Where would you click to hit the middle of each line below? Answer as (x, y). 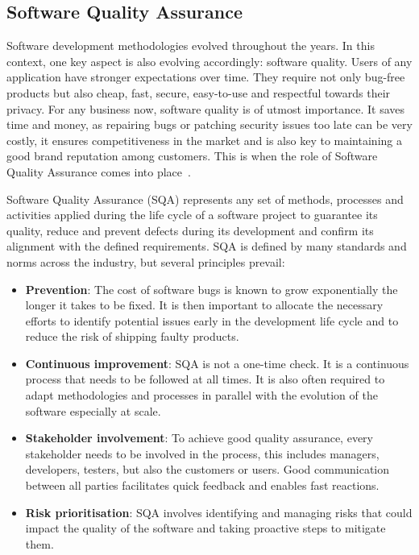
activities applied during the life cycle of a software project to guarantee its (192, 215)
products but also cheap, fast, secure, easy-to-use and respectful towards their (199, 92)
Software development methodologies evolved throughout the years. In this (191, 46)
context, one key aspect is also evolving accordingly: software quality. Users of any (209, 61)
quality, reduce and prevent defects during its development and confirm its (190, 230)
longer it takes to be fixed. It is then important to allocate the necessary (204, 305)
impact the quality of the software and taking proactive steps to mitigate (205, 528)
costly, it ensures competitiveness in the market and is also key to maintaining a (204, 140)
